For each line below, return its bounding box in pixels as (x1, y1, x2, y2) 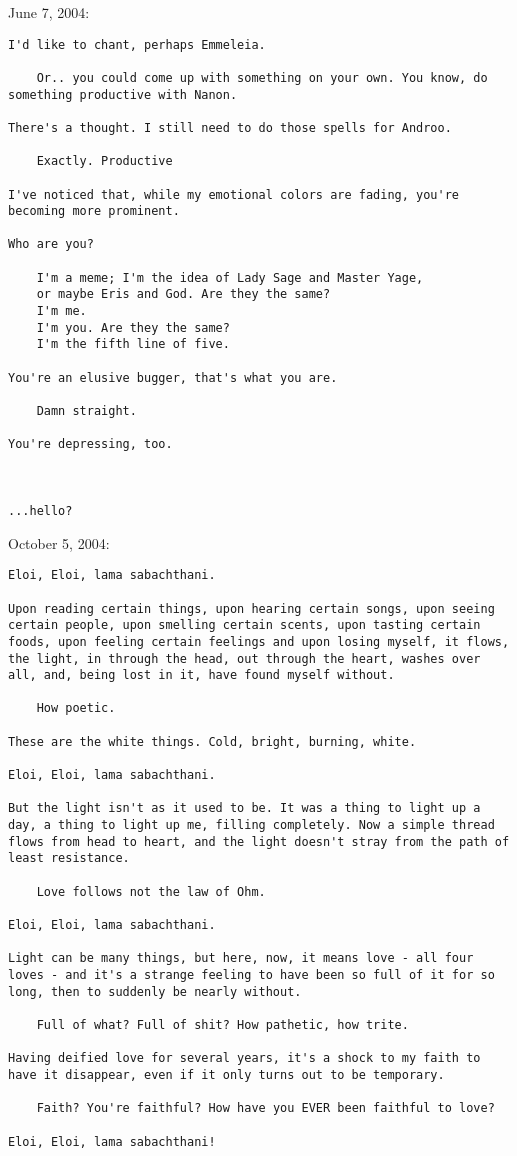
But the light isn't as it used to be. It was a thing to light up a (8, 801, 481, 816)
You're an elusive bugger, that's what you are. (8, 370, 338, 385)
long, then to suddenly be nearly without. (8, 984, 302, 999)
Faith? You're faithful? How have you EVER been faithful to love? (36, 1101, 495, 1116)
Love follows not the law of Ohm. (36, 884, 266, 899)
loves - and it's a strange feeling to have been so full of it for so (8, 967, 495, 982)
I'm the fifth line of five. (36, 337, 230, 352)
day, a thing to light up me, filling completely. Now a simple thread (8, 818, 495, 833)
